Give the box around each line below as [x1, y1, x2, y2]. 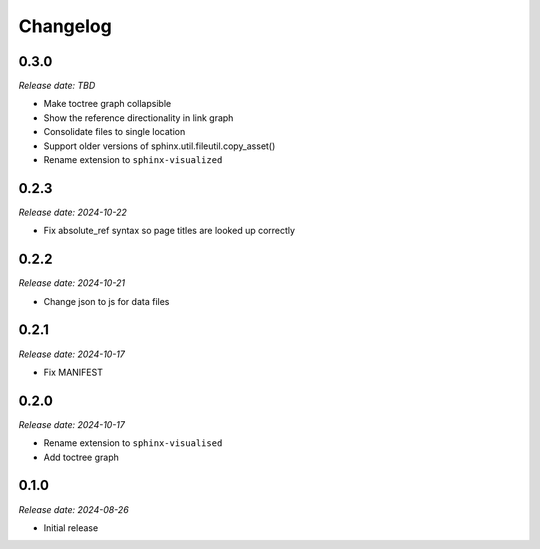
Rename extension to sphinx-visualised [43, 437, 223, 449]
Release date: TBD [18, 80, 96, 92]
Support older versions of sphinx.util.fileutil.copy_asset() [43, 140, 276, 152]
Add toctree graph [43, 451, 120, 463]
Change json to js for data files [43, 295, 170, 307]
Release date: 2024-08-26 [18, 503, 129, 515]
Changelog [18, 15, 112, 37]
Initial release [43, 521, 99, 534]
